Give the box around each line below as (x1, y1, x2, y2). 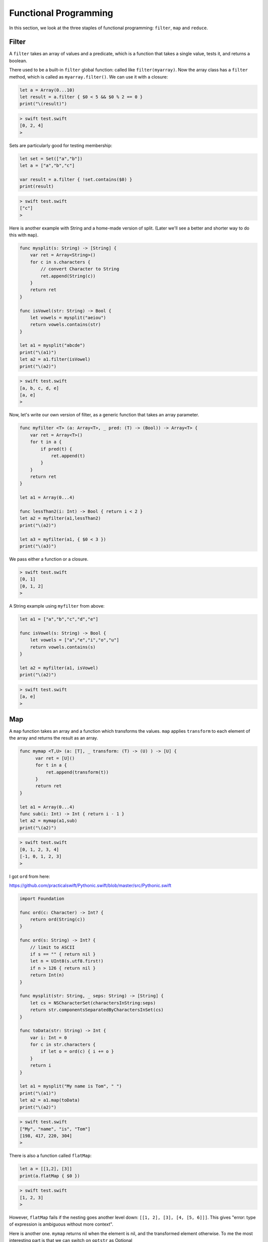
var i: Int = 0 (30, 1035, 67, 1040)
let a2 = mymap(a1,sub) (19, 818, 78, 824)
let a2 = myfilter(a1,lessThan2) (19, 516, 101, 521)
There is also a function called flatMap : (9, 1153, 92, 1159)
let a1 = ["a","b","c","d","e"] (19, 617, 99, 622)
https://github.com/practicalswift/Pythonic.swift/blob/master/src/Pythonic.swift (9, 882, 171, 888)
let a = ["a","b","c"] (19, 163, 75, 168)
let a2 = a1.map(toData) (19, 1097, 80, 1103)
